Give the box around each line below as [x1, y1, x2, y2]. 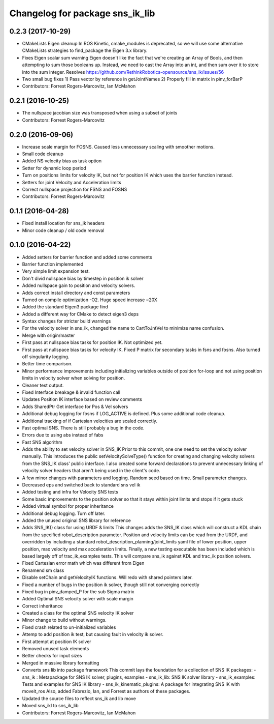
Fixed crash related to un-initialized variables [22, 624, 116, 630]
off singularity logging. [22, 354, 70, 360]
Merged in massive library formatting [22, 659, 99, 666]
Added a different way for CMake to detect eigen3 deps [22, 311, 139, 317]
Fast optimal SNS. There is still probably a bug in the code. [22, 425, 145, 431]
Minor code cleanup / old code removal [22, 227, 105, 234]
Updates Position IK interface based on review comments [22, 396, 142, 402]
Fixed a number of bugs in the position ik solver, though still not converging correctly [22, 582, 200, 588]
